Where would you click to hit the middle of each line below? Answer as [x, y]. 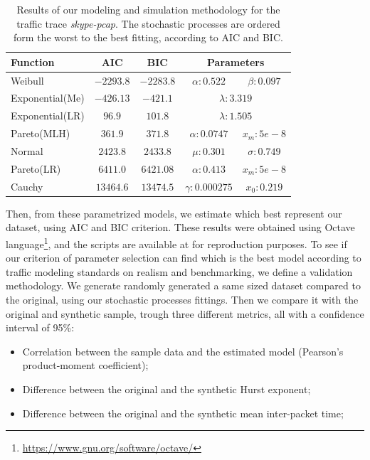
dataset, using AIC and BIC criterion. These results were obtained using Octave [180, 227]
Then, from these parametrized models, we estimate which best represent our [174, 213]
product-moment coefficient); [85, 365]
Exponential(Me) [48, 98]
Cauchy [27, 186]
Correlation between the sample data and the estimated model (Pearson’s [183, 351]
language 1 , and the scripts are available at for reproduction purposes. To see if [176, 242]
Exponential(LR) [48, 116]
